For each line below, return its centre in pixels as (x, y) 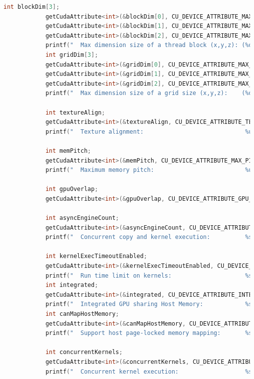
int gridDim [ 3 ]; (72, 55)
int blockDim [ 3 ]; (32, 7)
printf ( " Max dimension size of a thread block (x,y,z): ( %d (149, 45)
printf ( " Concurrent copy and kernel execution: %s (149, 237)
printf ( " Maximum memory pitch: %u (149, 170)
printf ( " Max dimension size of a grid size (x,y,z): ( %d (149, 93)
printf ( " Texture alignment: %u (149, 131)
